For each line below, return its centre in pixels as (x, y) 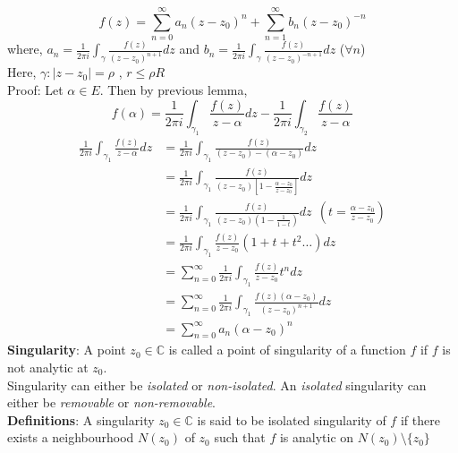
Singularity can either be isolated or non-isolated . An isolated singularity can (217, 385)
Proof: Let (35, 89)
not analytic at (48, 368)
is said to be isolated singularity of (292, 419)
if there (420, 419)
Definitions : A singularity (81, 419)
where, (25, 49)
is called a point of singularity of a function (287, 350)
